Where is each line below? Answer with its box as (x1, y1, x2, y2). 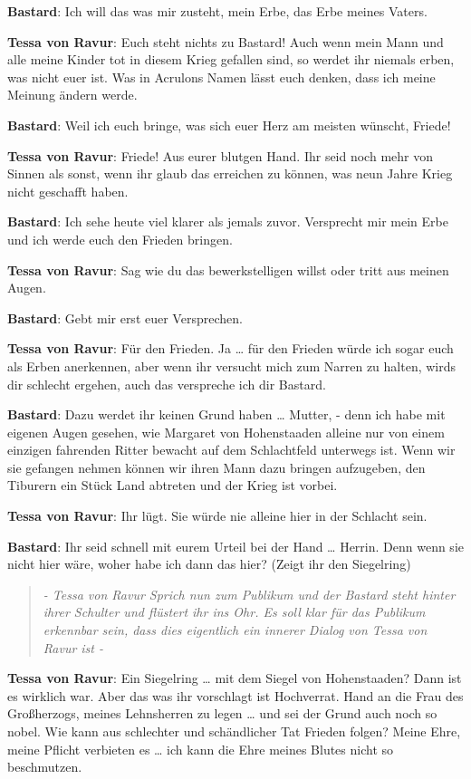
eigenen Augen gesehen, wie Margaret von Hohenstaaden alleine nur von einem (7, 422, 445, 441)
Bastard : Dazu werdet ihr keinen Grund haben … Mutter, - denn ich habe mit (7, 405, 446, 424)
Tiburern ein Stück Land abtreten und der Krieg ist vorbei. (7, 476, 338, 495)
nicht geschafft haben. (7, 181, 129, 200)
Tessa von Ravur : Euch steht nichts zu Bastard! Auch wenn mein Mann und (7, 32, 444, 51)
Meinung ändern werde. (7, 85, 138, 104)
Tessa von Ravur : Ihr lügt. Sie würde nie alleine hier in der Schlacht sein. (7, 506, 428, 525)
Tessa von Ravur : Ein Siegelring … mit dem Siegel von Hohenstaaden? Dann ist (7, 668, 462, 688)
